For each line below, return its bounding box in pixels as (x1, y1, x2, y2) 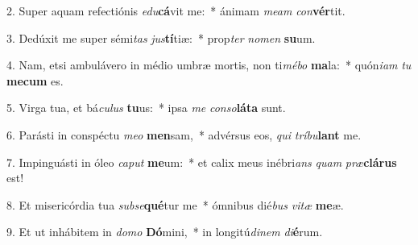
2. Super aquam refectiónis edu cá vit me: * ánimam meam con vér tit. (6, 2, 346, 19)
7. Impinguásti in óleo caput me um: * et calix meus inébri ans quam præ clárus (6, 153, 397, 170)
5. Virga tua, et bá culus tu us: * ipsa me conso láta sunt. (6, 99, 286, 116)
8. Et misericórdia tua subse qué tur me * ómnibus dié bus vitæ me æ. (6, 196, 344, 213)
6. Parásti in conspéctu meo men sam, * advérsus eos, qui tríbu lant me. (6, 126, 362, 143)
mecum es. (6, 72, 64, 89)
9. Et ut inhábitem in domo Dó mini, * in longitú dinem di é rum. (6, 223, 323, 240)
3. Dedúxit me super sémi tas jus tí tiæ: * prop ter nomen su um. (6, 29, 316, 46)
